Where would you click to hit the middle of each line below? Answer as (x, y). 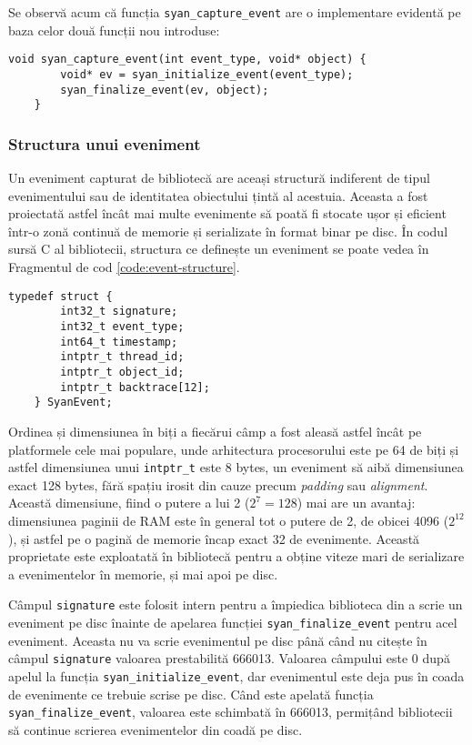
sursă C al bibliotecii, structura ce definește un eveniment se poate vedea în (219, 249)
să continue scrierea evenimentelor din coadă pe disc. (156, 729)
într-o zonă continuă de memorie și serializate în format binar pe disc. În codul (228, 231)
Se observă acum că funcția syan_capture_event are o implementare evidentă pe (235, 12)
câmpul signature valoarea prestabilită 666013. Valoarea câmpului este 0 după (229, 658)
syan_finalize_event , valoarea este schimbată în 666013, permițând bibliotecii (231, 712)
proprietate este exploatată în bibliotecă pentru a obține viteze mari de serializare (236, 556)
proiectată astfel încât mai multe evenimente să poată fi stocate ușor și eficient (227, 213)
